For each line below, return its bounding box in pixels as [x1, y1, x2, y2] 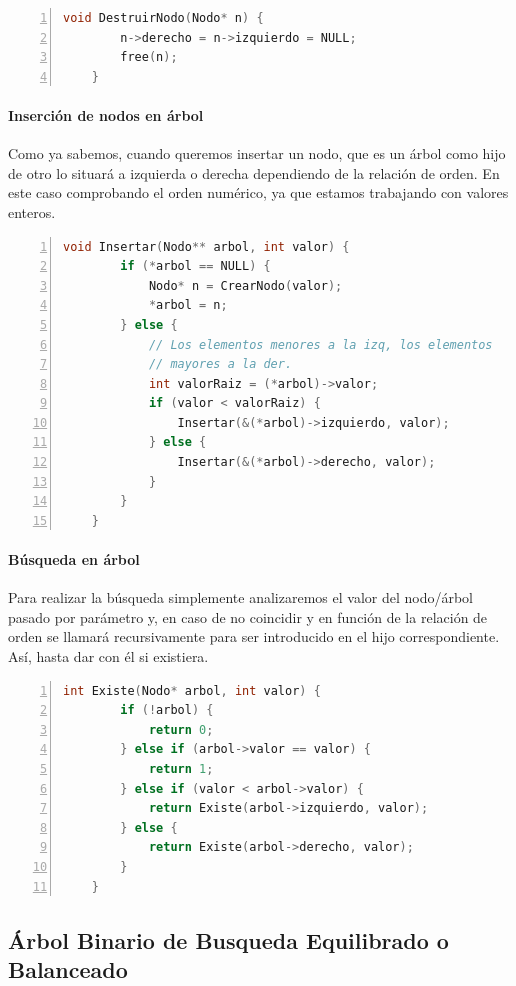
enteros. [8, 201, 56, 222]
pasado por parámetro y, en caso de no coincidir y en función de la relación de [8, 606, 488, 627]
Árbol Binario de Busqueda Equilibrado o [8, 924, 449, 955]
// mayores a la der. [148, 357, 293, 372]
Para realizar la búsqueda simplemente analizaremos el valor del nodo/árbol [8, 587, 473, 608]
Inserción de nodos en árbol [8, 104, 204, 125]
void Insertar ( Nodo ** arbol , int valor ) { [63, 239, 350, 254]
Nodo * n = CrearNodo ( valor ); [148, 278, 343, 293]
